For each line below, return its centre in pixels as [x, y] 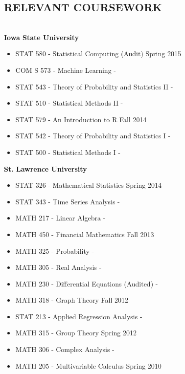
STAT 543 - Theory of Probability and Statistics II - [94, 86]
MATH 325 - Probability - [55, 251]
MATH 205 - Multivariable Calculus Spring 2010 [88, 365]
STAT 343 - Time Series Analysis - [68, 201]
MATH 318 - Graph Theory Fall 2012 [72, 300]
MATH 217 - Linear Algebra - [60, 218]
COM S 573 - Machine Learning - [66, 70]
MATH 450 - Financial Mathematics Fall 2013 [85, 234]
